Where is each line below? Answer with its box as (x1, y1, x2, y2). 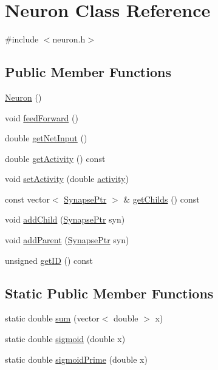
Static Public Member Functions (5, 283, 214, 302)
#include (5, 33, 39, 45)
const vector (5, 192, 50, 205)
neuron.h (52, 33, 86, 45)
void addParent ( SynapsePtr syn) (5, 234, 129, 246)
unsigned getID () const (5, 254, 94, 266)
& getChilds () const (123, 192, 200, 205)
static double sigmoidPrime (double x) (5, 352, 148, 365)
